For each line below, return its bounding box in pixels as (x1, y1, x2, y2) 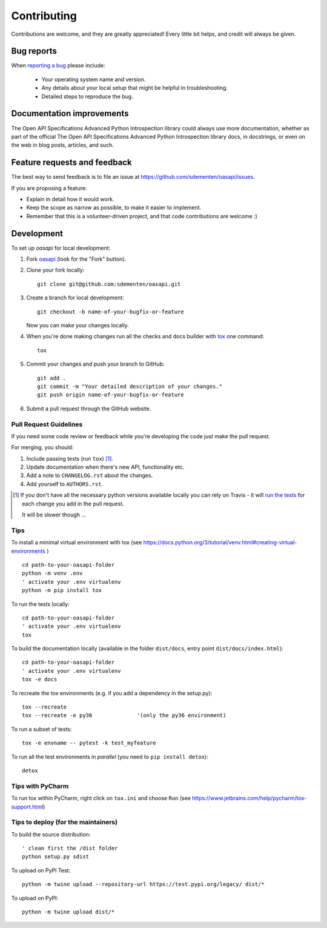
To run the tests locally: (11, 600, 70, 607)
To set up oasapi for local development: (11, 244, 111, 252)
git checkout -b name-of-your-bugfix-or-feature (37, 308, 184, 315)
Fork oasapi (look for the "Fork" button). (26, 255, 127, 263)
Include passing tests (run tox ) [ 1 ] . (26, 455, 113, 462)
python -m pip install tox (22, 587, 102, 594)
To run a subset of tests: (11, 725, 72, 733)
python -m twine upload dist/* (22, 909, 115, 915)
